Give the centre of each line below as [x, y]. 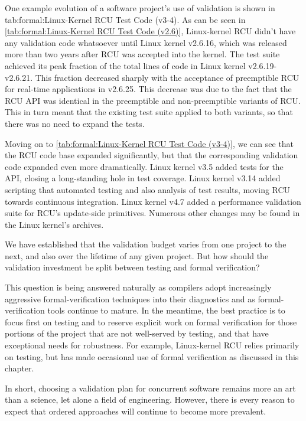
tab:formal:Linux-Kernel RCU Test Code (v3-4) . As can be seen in [125, 19]
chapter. [19, 368]
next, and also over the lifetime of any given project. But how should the [137, 255]
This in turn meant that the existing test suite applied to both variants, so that [149, 112]
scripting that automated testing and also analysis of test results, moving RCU [148, 189]
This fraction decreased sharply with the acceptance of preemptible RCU [167, 77]
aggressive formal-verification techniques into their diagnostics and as [130, 298]
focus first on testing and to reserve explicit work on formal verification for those [151, 322]
